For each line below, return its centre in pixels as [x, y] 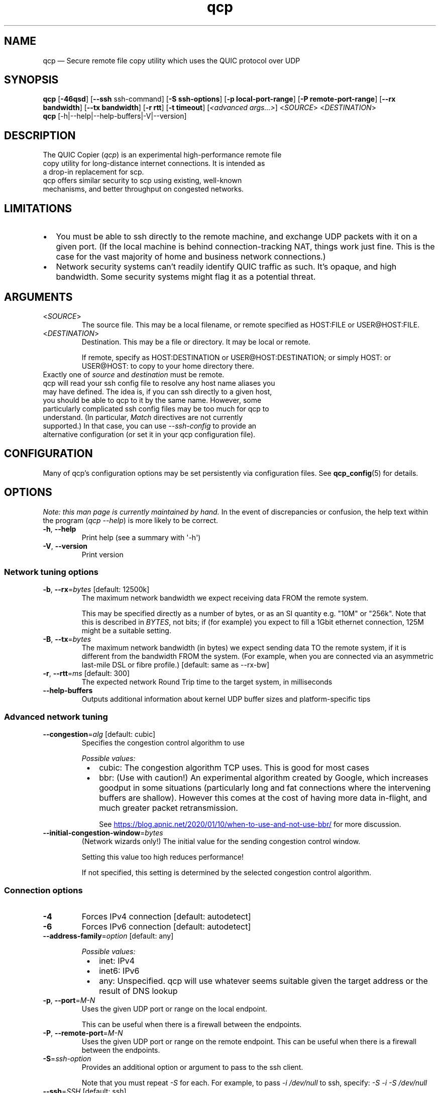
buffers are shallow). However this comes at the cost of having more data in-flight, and [263, 798]
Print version [102, 554]
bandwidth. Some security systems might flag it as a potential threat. [186, 277]
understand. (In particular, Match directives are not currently [143, 417]
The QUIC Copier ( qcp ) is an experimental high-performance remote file [162, 155]
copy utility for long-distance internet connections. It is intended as [154, 163]
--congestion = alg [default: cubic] [99, 734]
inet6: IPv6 [119, 971]
